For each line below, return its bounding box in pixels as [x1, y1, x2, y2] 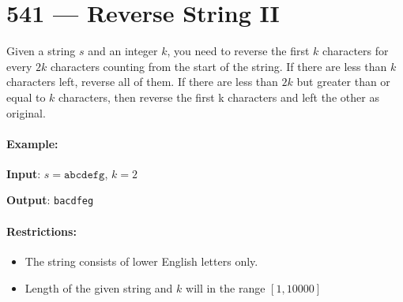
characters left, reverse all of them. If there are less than [6, 73, 278, 90]
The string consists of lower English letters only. [24, 252, 258, 269]
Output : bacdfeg [6, 192, 94, 208]
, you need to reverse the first [167, 43, 310, 59]
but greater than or [296, 73, 390, 90]
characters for [322, 43, 389, 59]
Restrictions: [6, 222, 77, 239]
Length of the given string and [24, 279, 173, 296]
